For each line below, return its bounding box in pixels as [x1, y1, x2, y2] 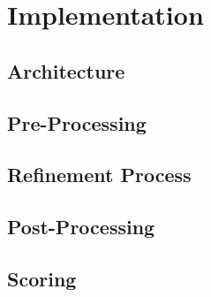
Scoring [7, 264, 77, 292]
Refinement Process [7, 161, 192, 188]
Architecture [7, 57, 125, 84]
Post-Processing [7, 213, 155, 240]
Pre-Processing [7, 109, 147, 136]
